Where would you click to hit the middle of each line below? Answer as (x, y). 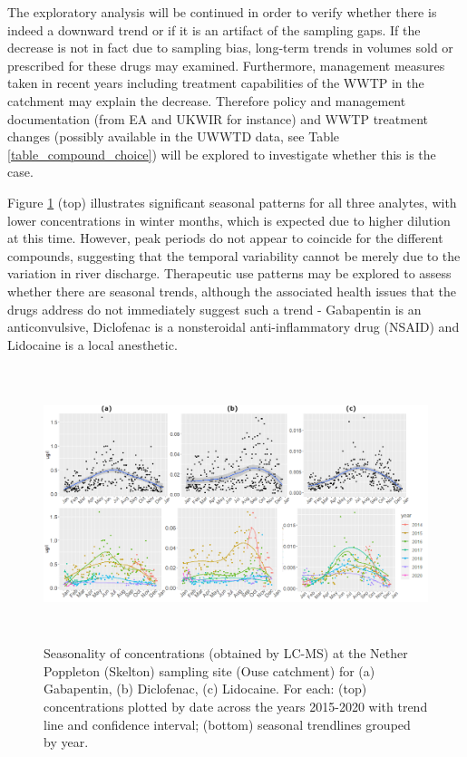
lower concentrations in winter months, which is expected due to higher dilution (229, 220)
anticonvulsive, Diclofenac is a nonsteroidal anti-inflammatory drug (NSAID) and (233, 327)
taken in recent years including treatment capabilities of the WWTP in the (216, 83)
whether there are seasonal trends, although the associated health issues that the (232, 291)
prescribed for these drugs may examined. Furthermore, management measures (226, 65)
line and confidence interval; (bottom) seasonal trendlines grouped (227, 724)
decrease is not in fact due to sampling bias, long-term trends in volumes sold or (230, 48)
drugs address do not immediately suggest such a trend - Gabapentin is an (214, 309)
